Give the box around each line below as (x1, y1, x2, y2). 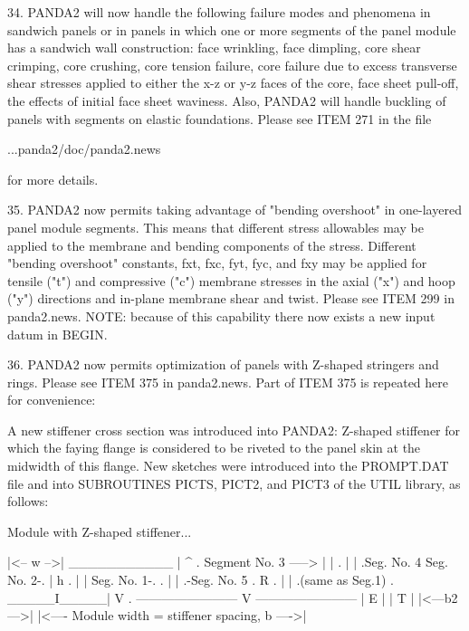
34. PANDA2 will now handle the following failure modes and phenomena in (7, 3, 431, 21)
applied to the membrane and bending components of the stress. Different (7, 235, 416, 254)
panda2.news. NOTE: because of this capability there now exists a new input (7, 306, 435, 325)
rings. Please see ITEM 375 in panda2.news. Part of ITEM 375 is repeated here (7, 372, 449, 391)
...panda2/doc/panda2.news (7, 139, 161, 158)
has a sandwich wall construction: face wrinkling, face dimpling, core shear (7, 38, 421, 57)
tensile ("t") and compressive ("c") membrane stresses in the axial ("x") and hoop (7, 271, 455, 290)
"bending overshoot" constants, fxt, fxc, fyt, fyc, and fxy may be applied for (7, 253, 427, 272)
